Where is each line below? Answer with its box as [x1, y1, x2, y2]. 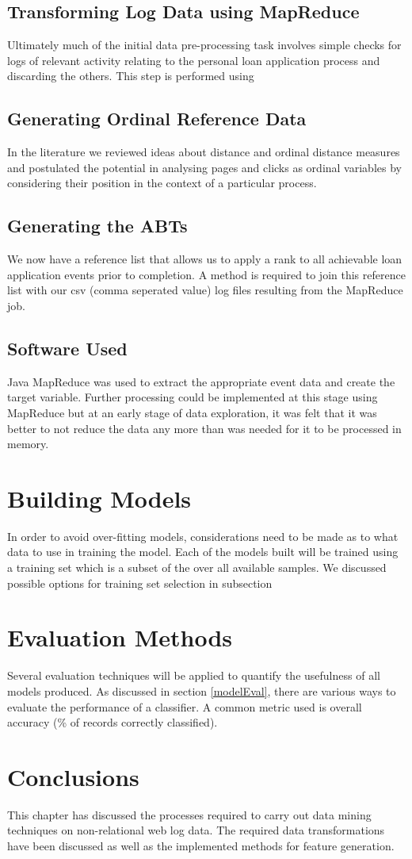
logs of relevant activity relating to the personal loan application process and [7, 52, 380, 68]
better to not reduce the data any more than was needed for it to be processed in [7, 420, 402, 436]
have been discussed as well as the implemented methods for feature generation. [7, 838, 395, 854]
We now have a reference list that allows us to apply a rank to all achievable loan [7, 251, 402, 267]
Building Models [7, 481, 192, 514]
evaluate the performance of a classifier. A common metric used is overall [7, 698, 362, 715]
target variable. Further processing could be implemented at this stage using [7, 389, 378, 405]
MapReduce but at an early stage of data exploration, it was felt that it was [7, 404, 377, 420]
